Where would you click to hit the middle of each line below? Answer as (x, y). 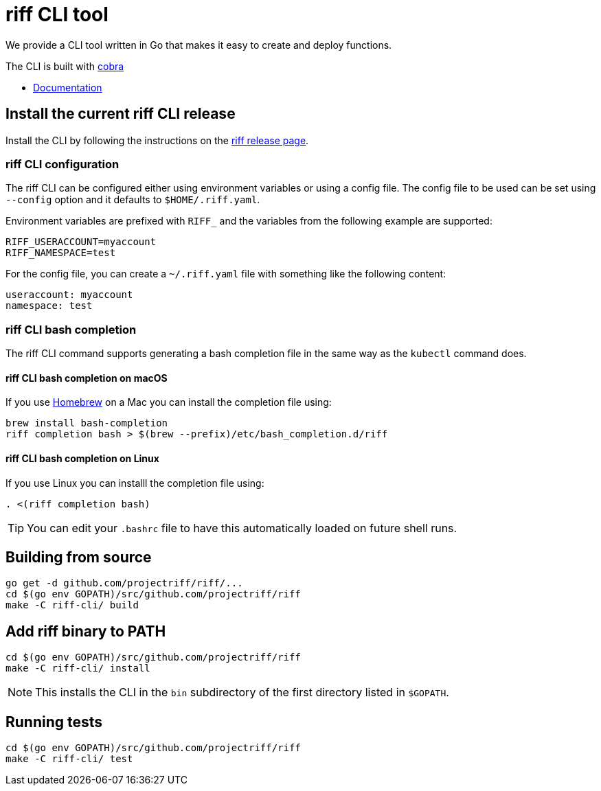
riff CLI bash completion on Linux (82, 458)
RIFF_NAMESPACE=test (61, 253)
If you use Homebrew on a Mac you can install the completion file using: (169, 402)
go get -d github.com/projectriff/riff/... (124, 583)
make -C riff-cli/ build (72, 605)
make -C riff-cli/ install (78, 668)
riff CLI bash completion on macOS (87, 378)
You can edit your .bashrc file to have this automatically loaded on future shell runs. (242, 528)
